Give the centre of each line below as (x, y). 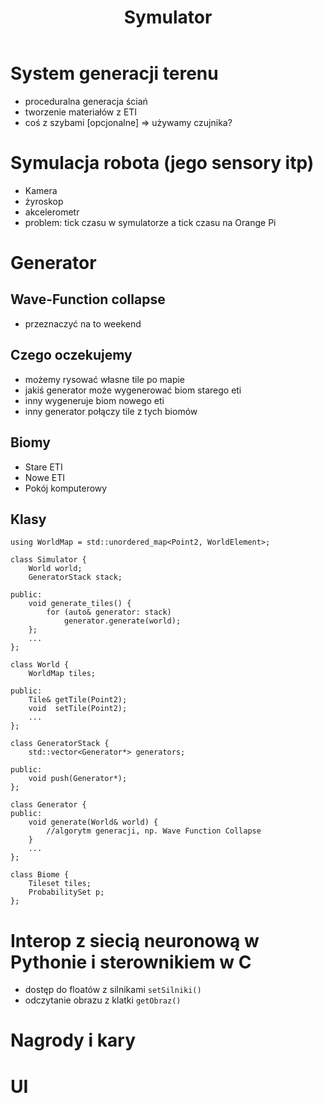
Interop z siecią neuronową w (135, 940)
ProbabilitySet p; (66, 892)
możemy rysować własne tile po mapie (105, 379)
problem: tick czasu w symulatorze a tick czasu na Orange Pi (150, 222)
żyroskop (44, 201)
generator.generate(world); (122, 621)
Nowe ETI (45, 477)
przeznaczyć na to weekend (83, 323)
